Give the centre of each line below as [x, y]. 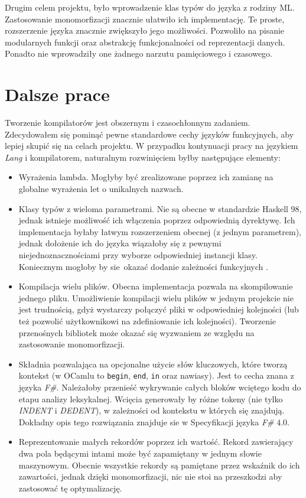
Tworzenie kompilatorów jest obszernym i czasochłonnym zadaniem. [128, 123]
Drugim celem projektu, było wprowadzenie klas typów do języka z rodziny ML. [150, 7]
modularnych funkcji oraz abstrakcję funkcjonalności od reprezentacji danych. [145, 42]
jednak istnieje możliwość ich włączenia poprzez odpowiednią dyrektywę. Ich [157, 220]
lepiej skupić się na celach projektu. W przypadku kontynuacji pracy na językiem [152, 146]
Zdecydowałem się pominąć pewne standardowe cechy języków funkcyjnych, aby [149, 134]
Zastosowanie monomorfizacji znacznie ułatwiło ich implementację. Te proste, [145, 19]
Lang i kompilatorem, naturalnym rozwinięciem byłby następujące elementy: [143, 157]
